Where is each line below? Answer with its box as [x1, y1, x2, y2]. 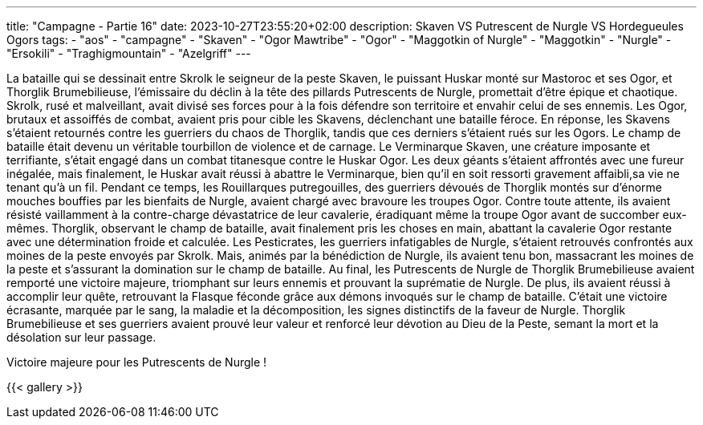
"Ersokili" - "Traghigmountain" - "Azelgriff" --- [6, 47, 251, 60]
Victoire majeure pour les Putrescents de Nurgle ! [6, 355, 267, 369]
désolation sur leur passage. [6, 330, 156, 344]
